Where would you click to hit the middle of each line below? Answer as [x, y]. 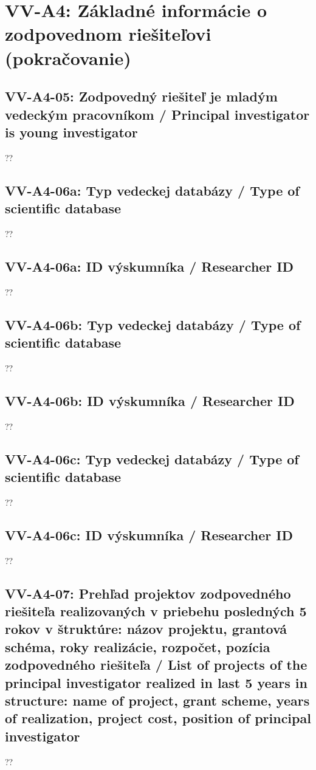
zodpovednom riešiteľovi [108, 34]
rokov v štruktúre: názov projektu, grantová [146, 629]
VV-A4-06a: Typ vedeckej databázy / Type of [152, 190]
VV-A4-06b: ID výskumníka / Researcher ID [150, 400]
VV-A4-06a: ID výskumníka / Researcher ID [149, 266]
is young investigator [71, 132]
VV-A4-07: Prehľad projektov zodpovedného [148, 593]
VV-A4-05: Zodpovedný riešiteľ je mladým [141, 96]
